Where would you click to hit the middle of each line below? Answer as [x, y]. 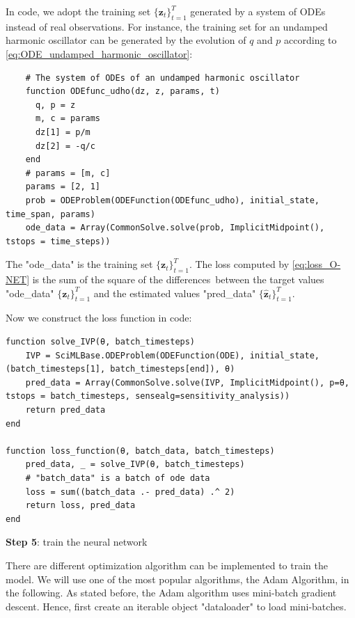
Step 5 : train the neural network [77, 542]
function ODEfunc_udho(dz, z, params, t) [123, 92]
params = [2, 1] [63, 187]
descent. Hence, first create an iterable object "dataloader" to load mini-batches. [176, 606]
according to [310, 40]
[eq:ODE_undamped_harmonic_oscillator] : [99, 53]
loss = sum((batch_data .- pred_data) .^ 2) [130, 492]
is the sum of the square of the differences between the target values [178, 279]
